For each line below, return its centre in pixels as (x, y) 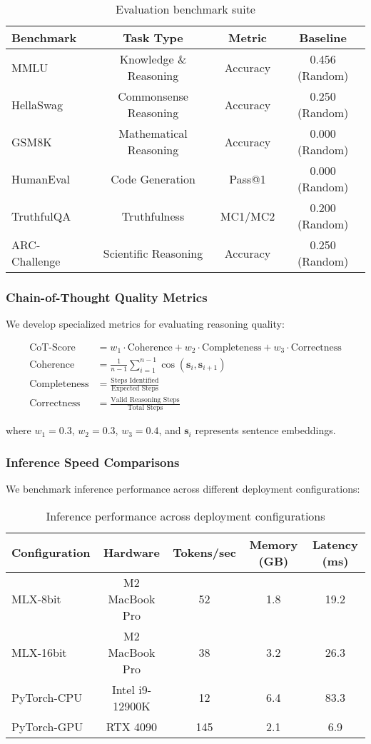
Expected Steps (134, 388)
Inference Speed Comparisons (93, 462)
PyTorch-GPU (47, 726)
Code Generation (153, 179)
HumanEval (41, 179)
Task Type (153, 37)
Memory (274, 544)
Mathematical (153, 133)
